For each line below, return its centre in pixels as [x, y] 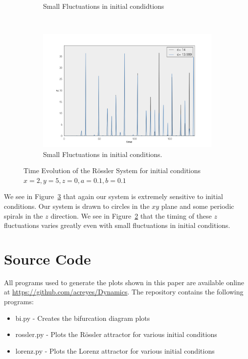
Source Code [47, 258]
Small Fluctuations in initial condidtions [104, 6]
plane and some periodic [198, 206]
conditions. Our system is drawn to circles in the [77, 206]
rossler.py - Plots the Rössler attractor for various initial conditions [116, 334]
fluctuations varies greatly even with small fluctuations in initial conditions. [117, 225]
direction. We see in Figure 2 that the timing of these [131, 215]
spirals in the [23, 215]
